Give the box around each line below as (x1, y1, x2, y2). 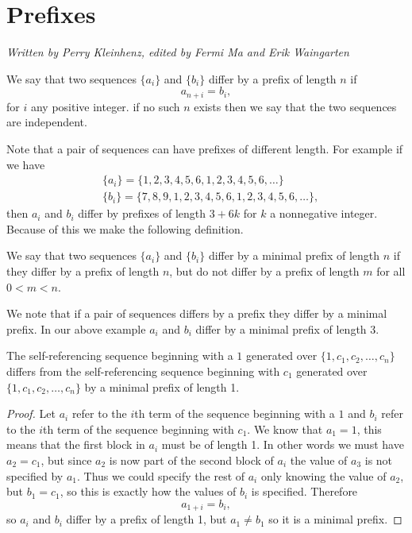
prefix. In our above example (6, 320, 146, 337)
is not (364, 451, 393, 468)
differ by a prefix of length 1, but (66, 511, 227, 527)
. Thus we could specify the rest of (77, 467, 245, 484)
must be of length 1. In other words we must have (161, 436, 404, 453)
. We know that (247, 420, 323, 437)
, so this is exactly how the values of (60, 483, 237, 500)
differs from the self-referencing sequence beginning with (6, 362, 280, 379)
